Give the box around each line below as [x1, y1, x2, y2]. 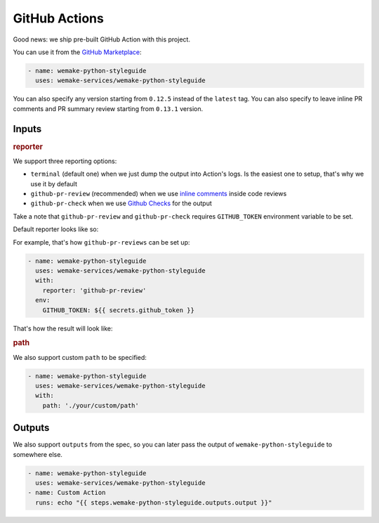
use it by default [30, 179, 77, 188]
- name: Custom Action [27, 489, 106, 497]
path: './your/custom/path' [42, 401, 140, 409]
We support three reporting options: [13, 157, 117, 165]
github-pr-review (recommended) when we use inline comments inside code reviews [30, 190, 287, 198]
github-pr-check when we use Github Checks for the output [30, 199, 212, 207]
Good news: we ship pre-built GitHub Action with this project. [13, 35, 191, 44]
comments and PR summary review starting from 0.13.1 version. [13, 104, 204, 112]
